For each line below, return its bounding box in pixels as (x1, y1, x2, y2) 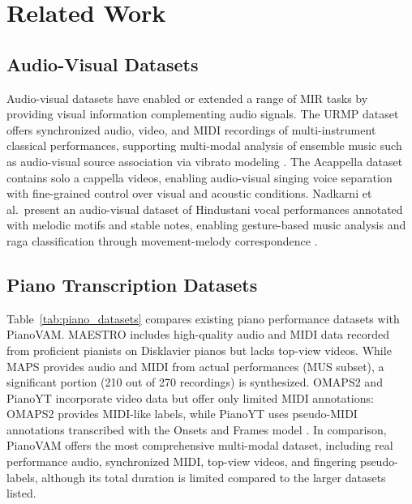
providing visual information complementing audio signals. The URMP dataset (6, 105, 399, 122)
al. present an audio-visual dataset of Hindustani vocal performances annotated (6, 200, 403, 217)
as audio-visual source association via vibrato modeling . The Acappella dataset (6, 152, 403, 169)
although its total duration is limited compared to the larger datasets (41, 468, 386, 485)
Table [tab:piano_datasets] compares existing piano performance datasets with (6, 310, 400, 327)
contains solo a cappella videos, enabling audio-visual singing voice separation (6, 169, 393, 186)
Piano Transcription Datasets (6, 271, 258, 297)
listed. (6, 485, 36, 502)
